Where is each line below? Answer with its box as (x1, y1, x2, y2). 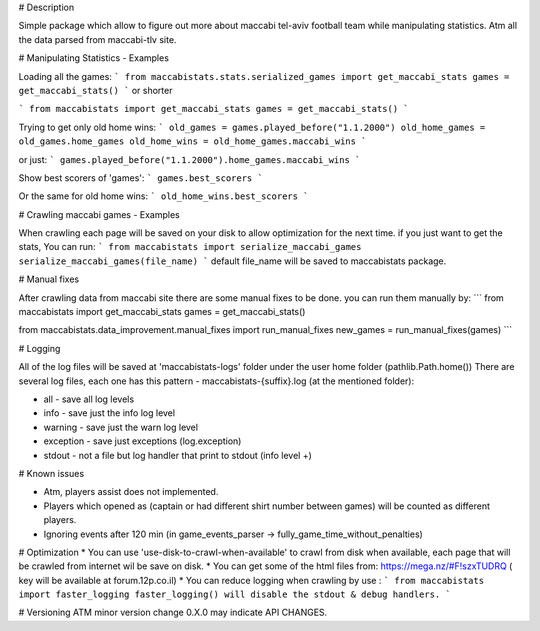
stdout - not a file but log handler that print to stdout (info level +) (43, 449, 312, 461)
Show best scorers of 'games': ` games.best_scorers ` (18, 171, 264, 184)
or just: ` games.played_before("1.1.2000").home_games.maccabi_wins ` (18, 153, 361, 165)
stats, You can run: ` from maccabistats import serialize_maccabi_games (18, 241, 362, 253)
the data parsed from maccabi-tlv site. (18, 33, 177, 45)
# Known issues (18, 467, 85, 479)
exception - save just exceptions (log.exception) (43, 435, 242, 447)
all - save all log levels (43, 393, 135, 405)
